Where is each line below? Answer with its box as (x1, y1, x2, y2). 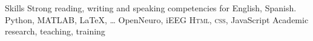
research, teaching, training (5, 25, 105, 37)
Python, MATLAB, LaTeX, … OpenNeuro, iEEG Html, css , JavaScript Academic (5, 13, 309, 26)
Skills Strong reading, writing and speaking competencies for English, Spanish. (5, 2, 297, 14)
